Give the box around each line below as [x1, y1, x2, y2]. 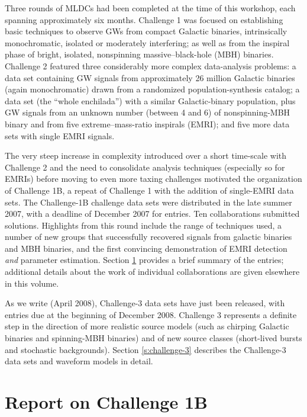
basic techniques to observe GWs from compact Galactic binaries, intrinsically [5, 25, 287, 37]
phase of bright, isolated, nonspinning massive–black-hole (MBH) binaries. [5, 48, 274, 60]
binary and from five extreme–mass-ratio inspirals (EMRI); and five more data [5, 117, 290, 130]
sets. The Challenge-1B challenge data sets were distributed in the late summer [5, 195, 292, 208]
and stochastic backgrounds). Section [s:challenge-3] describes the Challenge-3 [5, 343, 286, 355]
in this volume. [5, 277, 59, 289]
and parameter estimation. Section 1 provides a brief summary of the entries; [5, 254, 284, 266]
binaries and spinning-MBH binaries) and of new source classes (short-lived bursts [5, 332, 302, 344]
